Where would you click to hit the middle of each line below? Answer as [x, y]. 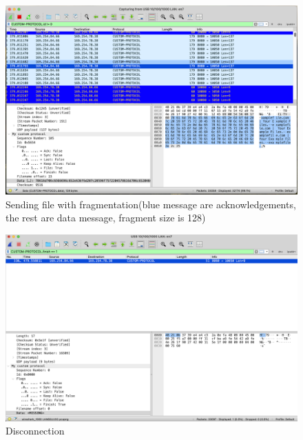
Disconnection [35, 431]
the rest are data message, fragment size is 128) [106, 218]
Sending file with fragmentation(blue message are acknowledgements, [151, 204]
